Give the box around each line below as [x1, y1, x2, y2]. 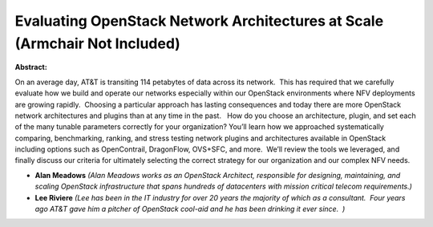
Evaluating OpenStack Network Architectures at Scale [14, 12, 384, 30]
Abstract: [14, 63, 47, 72]
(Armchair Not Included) [14, 34, 180, 52]
